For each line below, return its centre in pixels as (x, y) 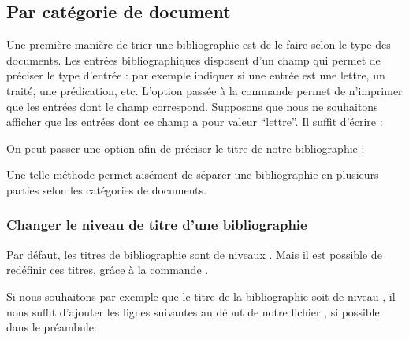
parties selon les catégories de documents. (106, 189)
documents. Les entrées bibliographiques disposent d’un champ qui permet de (193, 59)
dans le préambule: (52, 327)
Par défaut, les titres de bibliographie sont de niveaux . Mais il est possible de (194, 254)
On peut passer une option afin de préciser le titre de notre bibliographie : (186, 148)
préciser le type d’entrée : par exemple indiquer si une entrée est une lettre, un (196, 75)
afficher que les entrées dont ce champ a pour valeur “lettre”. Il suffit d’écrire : (195, 122)
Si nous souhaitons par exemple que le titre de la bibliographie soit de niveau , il (201, 296)
